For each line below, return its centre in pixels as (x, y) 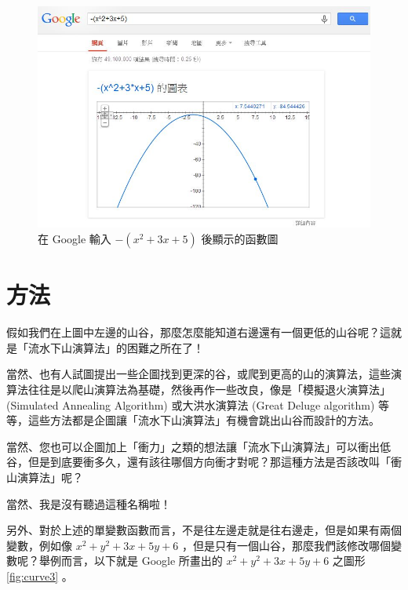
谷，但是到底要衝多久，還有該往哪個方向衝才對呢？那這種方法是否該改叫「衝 (204, 462)
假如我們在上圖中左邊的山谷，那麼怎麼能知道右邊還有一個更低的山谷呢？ (193, 332)
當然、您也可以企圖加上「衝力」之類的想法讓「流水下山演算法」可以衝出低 (199, 446)
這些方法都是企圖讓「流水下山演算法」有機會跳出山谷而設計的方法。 (204, 420)
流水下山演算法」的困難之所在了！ (116, 347)
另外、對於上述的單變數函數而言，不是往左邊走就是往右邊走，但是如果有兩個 (204, 530)
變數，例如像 (39, 545)
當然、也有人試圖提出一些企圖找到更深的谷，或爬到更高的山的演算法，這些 (199, 374)
